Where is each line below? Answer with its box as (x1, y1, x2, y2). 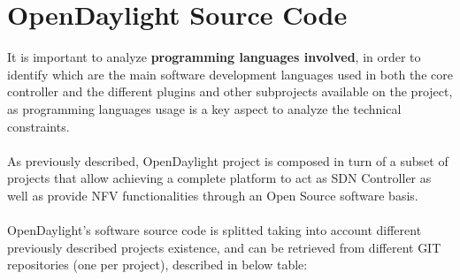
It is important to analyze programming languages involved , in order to (7, 48, 421, 66)
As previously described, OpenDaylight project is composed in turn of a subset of (7, 151, 448, 170)
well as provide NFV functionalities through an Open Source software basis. (7, 185, 418, 204)
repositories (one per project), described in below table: (7, 255, 308, 274)
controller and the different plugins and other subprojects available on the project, (7, 82, 453, 101)
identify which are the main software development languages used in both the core (7, 64, 453, 83)
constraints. (7, 117, 70, 135)
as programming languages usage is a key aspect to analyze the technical (7, 99, 402, 117)
